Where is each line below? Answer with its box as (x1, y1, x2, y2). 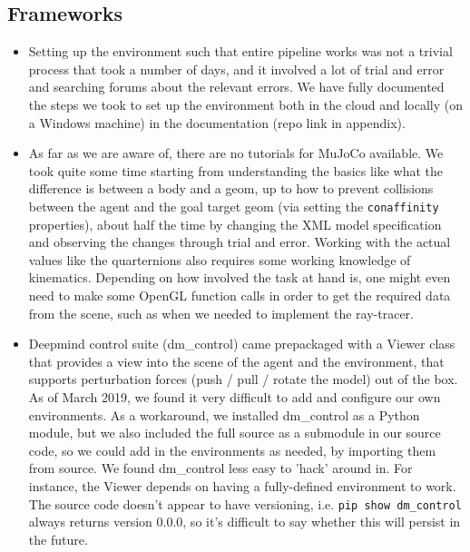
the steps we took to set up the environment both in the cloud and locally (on (28, 94, 464, 113)
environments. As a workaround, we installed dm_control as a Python (28, 405, 420, 424)
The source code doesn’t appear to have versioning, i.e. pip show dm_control (28, 494, 462, 513)
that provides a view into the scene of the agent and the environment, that (28, 351, 445, 370)
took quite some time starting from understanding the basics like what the (28, 161, 444, 180)
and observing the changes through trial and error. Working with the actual (28, 232, 451, 251)
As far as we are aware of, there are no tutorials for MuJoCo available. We (28, 143, 444, 163)
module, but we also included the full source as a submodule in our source (28, 423, 441, 442)
